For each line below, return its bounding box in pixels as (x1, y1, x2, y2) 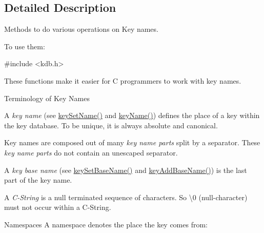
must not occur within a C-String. (4, 202, 111, 212)
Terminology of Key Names (4, 92, 90, 103)
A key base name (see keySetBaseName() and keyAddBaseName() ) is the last (4, 164, 247, 175)
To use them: (4, 41, 45, 51)
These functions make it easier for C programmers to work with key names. (4, 75, 241, 86)
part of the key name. (4, 174, 72, 185)
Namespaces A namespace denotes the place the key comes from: (4, 219, 208, 229)
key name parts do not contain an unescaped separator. (4, 147, 178, 158)
